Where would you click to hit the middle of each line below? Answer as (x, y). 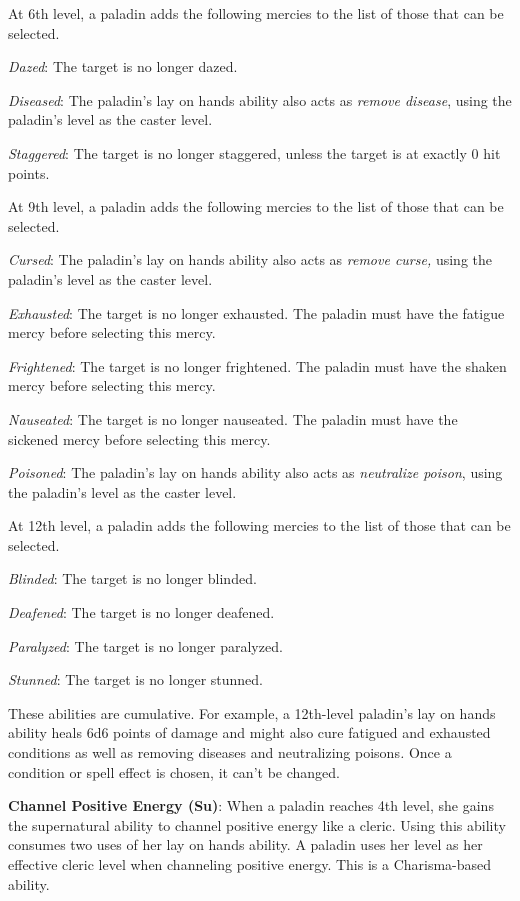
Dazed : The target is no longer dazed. (123, 66)
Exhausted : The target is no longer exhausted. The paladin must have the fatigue (256, 312)
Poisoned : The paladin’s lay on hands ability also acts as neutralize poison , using (255, 472)
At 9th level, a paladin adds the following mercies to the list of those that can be (256, 206)
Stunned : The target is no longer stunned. (136, 679)
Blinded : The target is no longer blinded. (132, 578)
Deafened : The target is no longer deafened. (141, 612)
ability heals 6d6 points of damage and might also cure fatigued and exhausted (249, 732)
